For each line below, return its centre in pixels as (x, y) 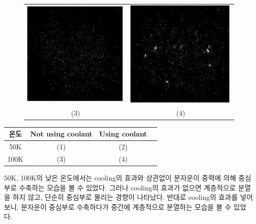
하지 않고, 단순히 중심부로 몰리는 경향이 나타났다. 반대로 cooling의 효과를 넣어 (133, 197)
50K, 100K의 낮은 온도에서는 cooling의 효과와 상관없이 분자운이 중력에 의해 (120, 177)
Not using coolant (61, 134)
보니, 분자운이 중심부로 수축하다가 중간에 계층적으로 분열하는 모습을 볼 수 (118, 206)
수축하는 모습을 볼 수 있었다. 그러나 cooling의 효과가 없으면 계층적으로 (128, 187)
